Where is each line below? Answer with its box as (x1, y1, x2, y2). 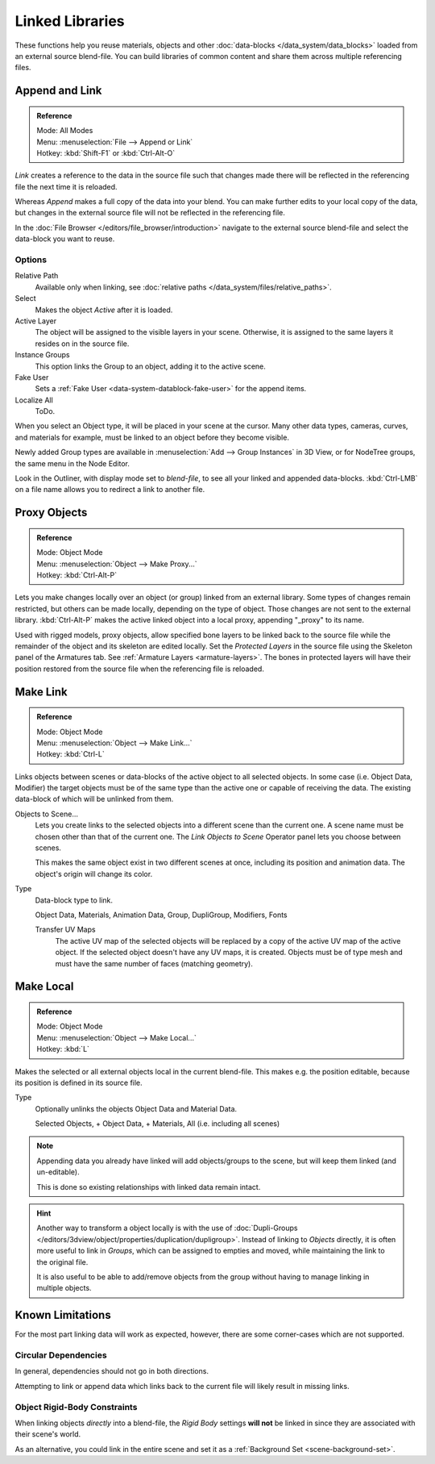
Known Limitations (14, 1308, 112, 1322)
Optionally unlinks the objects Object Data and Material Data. (35, 1103, 238, 1113)
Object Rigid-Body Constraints (14, 1401, 138, 1412)
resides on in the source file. (35, 339, 130, 348)
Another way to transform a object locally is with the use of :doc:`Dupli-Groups (36, 1223, 298, 1233)
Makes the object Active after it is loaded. (35, 305, 173, 315)
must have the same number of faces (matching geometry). (55, 958, 254, 968)
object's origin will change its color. (35, 869, 153, 878)
